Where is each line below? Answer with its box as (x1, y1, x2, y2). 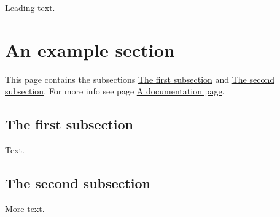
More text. (5, 202, 45, 215)
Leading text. (5, 1, 55, 13)
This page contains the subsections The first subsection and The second (5, 72, 275, 85)
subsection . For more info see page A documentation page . (5, 85, 225, 97)
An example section (5, 37, 175, 62)
